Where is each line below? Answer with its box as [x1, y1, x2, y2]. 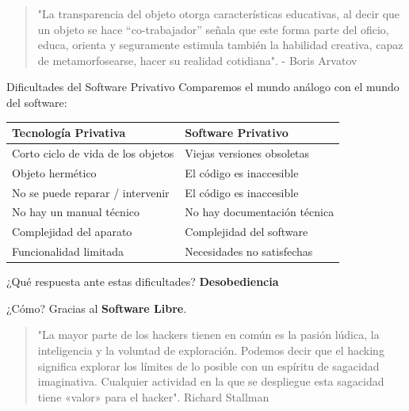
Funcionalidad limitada [12, 243, 124, 260]
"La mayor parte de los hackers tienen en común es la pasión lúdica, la [37, 326, 380, 343]
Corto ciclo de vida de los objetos [12, 144, 174, 161]
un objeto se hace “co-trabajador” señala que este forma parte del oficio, [37, 21, 389, 37]
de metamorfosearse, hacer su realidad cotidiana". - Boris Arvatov [37, 51, 357, 68]
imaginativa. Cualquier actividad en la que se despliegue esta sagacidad [37, 373, 384, 390]
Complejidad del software [185, 223, 308, 240]
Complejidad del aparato [12, 223, 132, 240]
